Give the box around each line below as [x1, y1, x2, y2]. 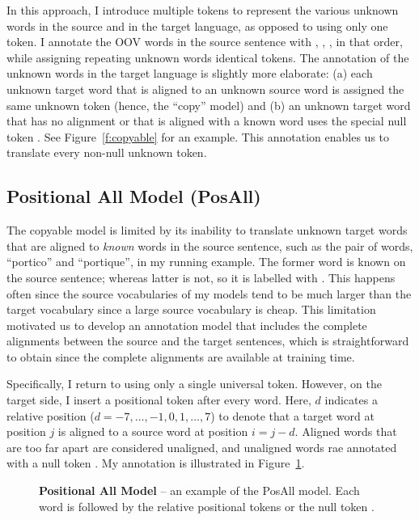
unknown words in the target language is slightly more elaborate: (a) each [6, 65, 373, 82]
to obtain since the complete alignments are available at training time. [6, 348, 355, 365]
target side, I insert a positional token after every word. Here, [6, 391, 311, 408]
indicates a [324, 391, 378, 408]
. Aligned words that [294, 423, 397, 440]
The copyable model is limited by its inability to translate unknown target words [6, 222, 408, 239]
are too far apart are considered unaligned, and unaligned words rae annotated [6, 438, 397, 455]
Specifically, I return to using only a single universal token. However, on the [6, 375, 382, 392]
